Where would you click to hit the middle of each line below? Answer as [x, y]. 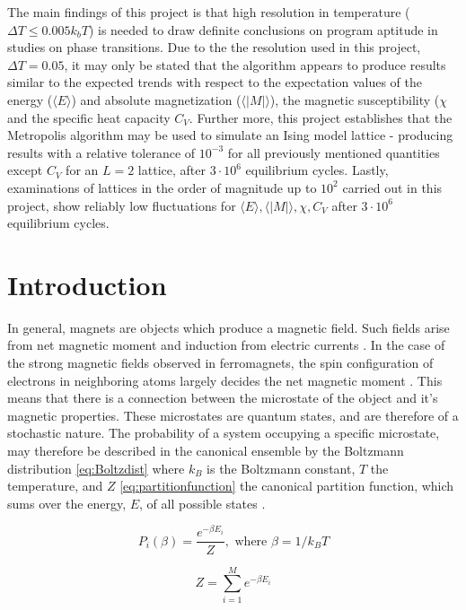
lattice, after [171, 170]
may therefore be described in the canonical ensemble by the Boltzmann [206, 450]
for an [82, 170]
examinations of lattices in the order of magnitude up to [162, 187]
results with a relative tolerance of [101, 152]
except [25, 170]
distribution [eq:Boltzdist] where [96, 468]
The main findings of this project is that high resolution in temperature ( [209, 12]
